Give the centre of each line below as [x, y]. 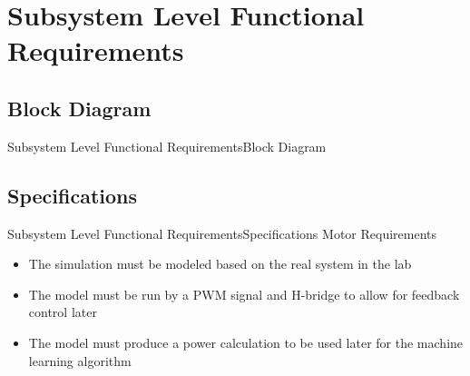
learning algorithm [80, 360]
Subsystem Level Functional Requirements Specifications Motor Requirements [222, 233]
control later [63, 312]
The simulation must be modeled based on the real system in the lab [220, 264]
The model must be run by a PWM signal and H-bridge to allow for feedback [244, 294]
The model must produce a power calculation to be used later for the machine [246, 342]
